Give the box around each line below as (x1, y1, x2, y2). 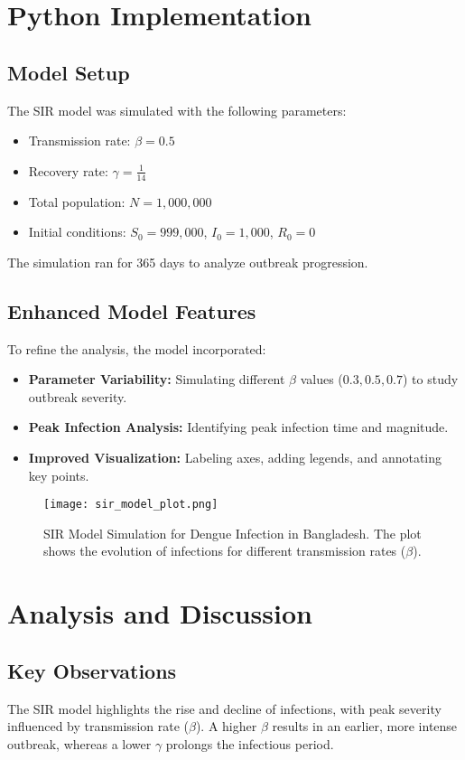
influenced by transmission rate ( (7, 717, 189, 736)
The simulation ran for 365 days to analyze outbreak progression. (7, 252, 368, 271)
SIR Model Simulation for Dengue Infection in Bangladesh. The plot (43, 523, 422, 542)
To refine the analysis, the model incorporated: (7, 339, 266, 358)
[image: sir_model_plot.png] (43, 498, 219, 511)
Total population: (28, 192, 126, 211)
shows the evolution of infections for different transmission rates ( (43, 541, 406, 560)
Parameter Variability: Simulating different (28, 370, 285, 389)
